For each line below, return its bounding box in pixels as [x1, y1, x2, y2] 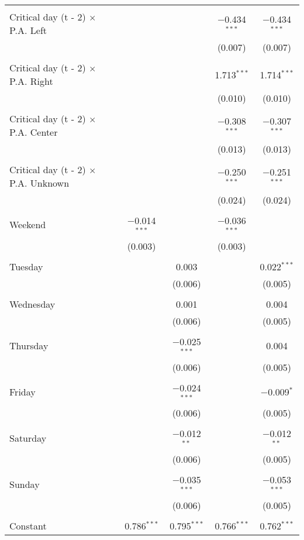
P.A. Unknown [9, 176, 70, 190]
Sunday [9, 477, 40, 491]
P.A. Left [9, 23, 47, 37]
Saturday [9, 431, 47, 445]
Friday [9, 384, 36, 398]
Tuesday [9, 259, 43, 273]
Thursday [9, 339, 49, 353]
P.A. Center [9, 125, 58, 139]
